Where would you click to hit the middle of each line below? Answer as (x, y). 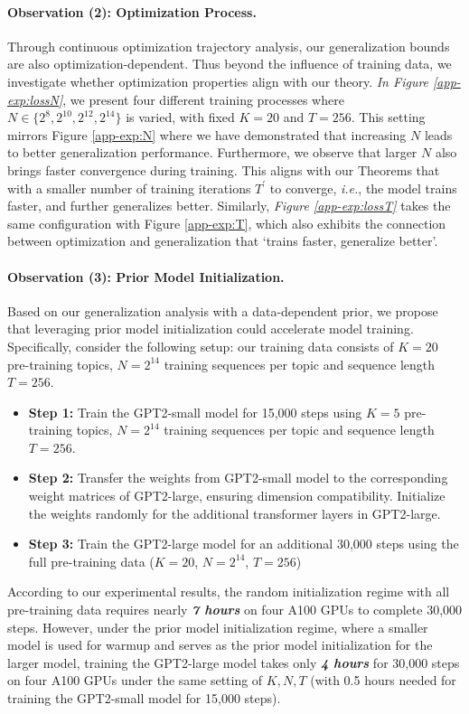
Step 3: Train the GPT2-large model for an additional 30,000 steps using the (244, 544)
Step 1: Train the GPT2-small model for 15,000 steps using (195, 412)
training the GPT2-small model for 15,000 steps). (144, 698)
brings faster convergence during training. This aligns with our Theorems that (224, 169)
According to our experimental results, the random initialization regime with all (229, 592)
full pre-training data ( (91, 561)
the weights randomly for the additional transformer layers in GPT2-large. (234, 513)
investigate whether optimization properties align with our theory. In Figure (218, 81)
